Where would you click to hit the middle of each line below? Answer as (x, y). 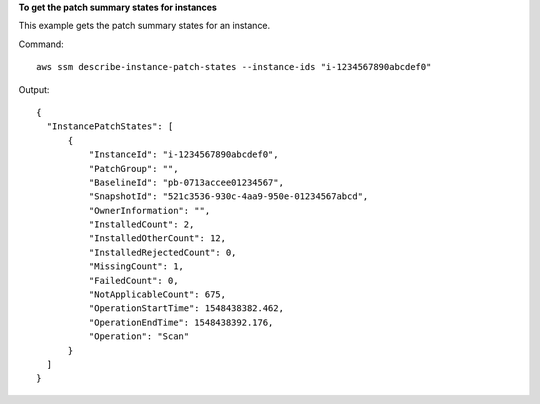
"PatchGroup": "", (133, 168)
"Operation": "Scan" (139, 336)
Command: (41, 44)
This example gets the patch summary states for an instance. (144, 26)
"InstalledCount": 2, (141, 224)
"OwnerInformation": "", (149, 210)
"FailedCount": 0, (133, 280)
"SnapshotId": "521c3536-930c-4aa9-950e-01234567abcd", (228, 196)
